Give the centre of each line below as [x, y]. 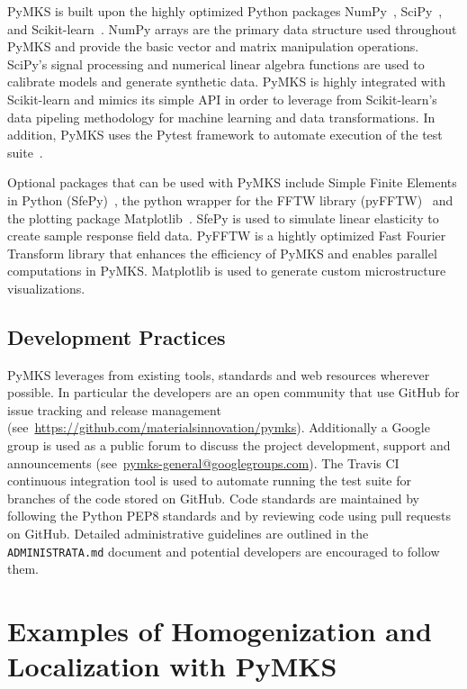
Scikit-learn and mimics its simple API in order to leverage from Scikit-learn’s [222, 99]
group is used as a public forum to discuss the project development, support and [229, 445]
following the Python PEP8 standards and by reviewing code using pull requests [229, 516]
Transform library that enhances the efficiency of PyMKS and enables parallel [222, 253]
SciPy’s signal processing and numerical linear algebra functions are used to [216, 63]
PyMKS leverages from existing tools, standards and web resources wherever [219, 374]
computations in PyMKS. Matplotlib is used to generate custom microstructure [227, 271]
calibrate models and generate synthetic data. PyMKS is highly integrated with [227, 82]
